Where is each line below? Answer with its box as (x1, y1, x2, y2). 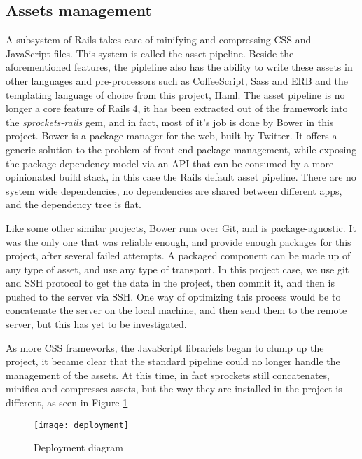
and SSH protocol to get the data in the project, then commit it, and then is (6, 275, 335, 290)
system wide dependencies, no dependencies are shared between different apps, (6, 183, 342, 198)
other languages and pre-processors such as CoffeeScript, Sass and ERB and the (6, 73, 349, 88)
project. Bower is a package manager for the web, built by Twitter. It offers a (6, 128, 337, 143)
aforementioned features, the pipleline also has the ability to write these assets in (6, 60, 353, 74)
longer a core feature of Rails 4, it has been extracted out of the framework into (6, 101, 348, 116)
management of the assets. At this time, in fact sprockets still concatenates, (6, 367, 330, 382)
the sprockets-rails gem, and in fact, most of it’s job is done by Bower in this (6, 114, 334, 129)
